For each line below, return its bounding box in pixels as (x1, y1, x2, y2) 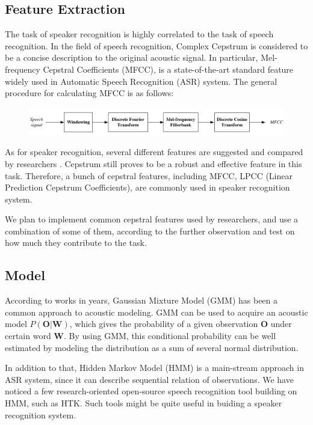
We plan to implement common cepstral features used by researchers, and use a (5, 213, 299, 225)
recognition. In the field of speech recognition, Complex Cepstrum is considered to (5, 39, 308, 52)
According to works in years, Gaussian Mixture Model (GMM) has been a (5, 294, 278, 307)
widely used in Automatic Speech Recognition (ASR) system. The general (5, 75, 277, 87)
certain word (5, 329, 51, 342)
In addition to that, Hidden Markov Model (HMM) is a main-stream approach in (5, 361, 304, 374)
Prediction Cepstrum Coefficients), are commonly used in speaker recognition (5, 181, 290, 194)
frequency (5, 63, 40, 75)
